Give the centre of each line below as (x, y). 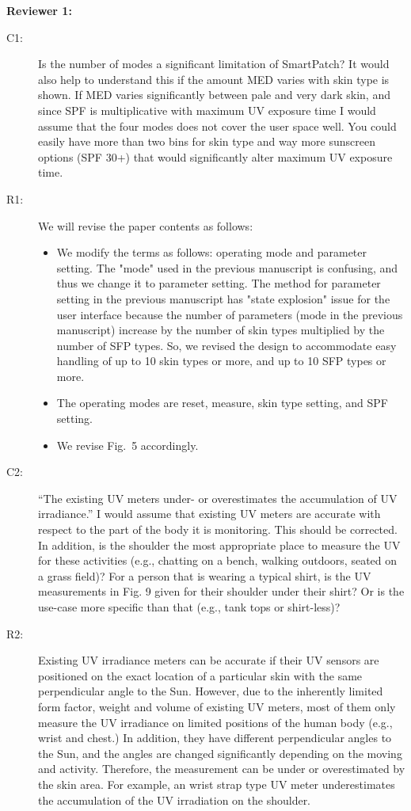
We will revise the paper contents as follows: (146, 225)
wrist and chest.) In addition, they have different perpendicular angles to (215, 738)
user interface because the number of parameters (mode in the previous (230, 314)
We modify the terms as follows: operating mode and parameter (212, 252)
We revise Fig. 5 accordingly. (127, 445)
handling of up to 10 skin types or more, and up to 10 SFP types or (221, 361)
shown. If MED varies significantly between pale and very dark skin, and (214, 95)
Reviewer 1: (39, 10)
